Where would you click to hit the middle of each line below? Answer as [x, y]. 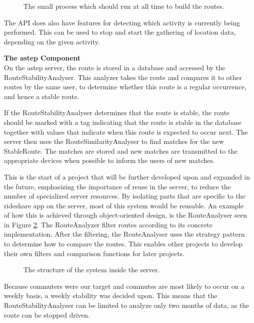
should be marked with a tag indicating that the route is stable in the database [123, 122]
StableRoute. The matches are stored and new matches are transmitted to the [121, 151]
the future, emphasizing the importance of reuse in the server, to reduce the [117, 186]
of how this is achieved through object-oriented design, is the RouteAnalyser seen [126, 215]
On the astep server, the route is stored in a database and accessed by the [115, 67]
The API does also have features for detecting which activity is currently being [122, 22]
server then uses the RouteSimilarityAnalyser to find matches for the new [114, 141]
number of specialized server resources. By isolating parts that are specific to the [125, 196]
